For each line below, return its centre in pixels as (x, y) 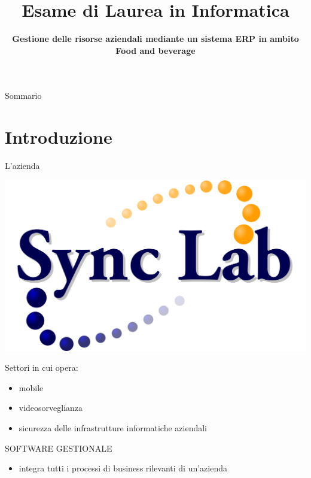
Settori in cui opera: (42, 367)
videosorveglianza (51, 408)
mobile (31, 387)
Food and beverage (155, 50)
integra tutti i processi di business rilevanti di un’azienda (123, 468)
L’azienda (22, 166)
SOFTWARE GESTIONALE (59, 448)
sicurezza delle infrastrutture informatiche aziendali (113, 427)
